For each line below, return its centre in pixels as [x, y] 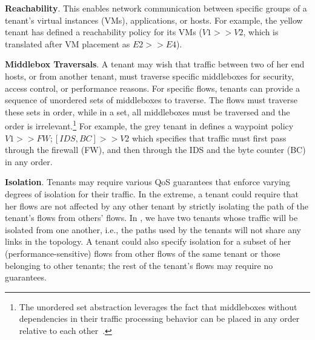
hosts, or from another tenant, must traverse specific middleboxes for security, [149, 76]
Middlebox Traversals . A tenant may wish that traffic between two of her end [155, 64]
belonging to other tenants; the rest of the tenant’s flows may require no [139, 265]
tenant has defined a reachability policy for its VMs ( [104, 32]
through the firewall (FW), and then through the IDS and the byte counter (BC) [155, 150]
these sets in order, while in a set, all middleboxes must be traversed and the [148, 111]
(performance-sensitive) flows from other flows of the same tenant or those [143, 253]
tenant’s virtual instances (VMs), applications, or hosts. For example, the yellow [154, 20]
